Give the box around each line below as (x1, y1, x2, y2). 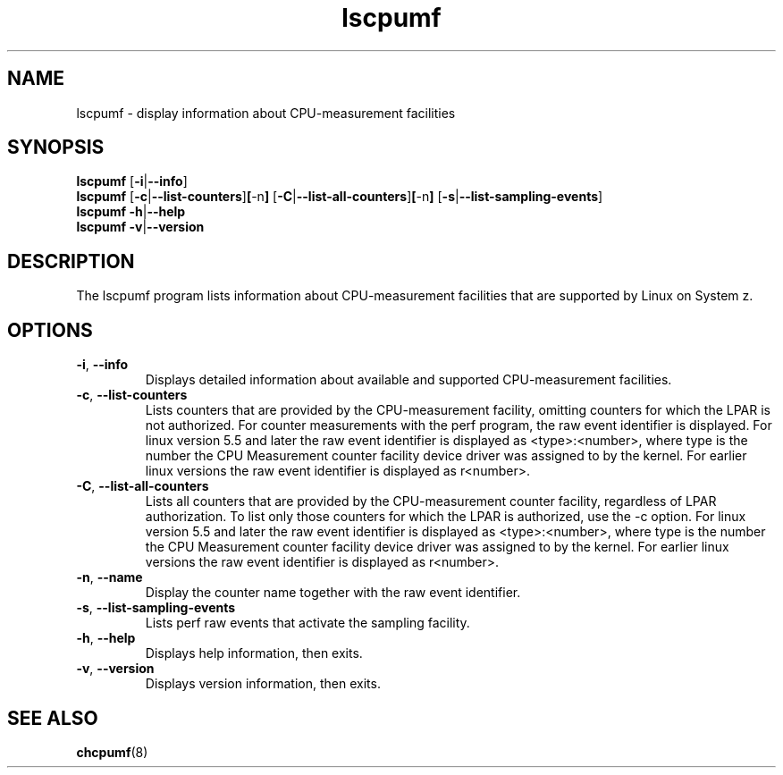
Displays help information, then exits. (145, 645, 363, 661)
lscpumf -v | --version (76, 219, 205, 235)
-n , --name (76, 569, 143, 585)
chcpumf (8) (76, 744, 148, 760)
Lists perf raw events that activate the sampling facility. (145, 615, 470, 631)
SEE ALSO (7, 706, 98, 729)
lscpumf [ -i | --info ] (76, 173, 188, 190)
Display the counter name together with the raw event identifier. (145, 585, 521, 601)
